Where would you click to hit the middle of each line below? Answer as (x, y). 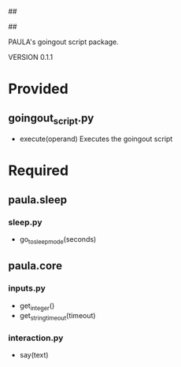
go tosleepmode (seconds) (58, 240)
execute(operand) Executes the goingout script (96, 139)
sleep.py (25, 222)
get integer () (37, 306)
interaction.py (36, 338)
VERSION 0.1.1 (31, 57)
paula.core (35, 266)
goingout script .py (51, 119)
